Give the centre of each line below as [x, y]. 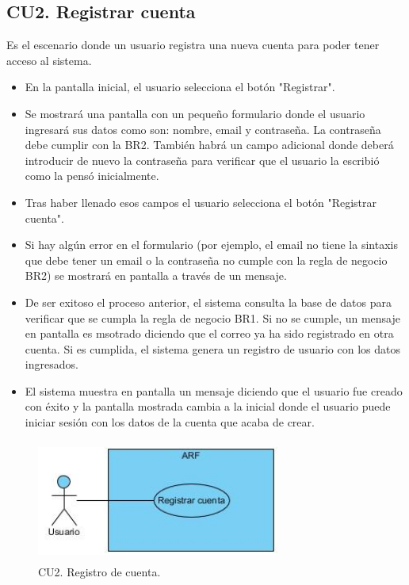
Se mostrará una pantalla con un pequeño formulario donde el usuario [195, 113]
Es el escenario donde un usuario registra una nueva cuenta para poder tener [193, 45]
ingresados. [52, 364]
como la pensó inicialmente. [92, 176]
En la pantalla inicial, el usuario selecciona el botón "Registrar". [180, 87]
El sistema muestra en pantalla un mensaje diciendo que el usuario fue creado [214, 390]
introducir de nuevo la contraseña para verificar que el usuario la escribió [202, 160]
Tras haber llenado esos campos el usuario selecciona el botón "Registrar [201, 202]
